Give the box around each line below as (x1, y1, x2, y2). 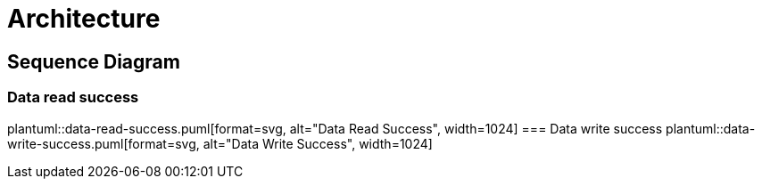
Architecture (7, 4, 161, 34)
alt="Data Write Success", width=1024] (203, 135, 433, 151)
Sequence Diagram (7, 50, 180, 73)
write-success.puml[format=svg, (7, 135, 200, 151)
